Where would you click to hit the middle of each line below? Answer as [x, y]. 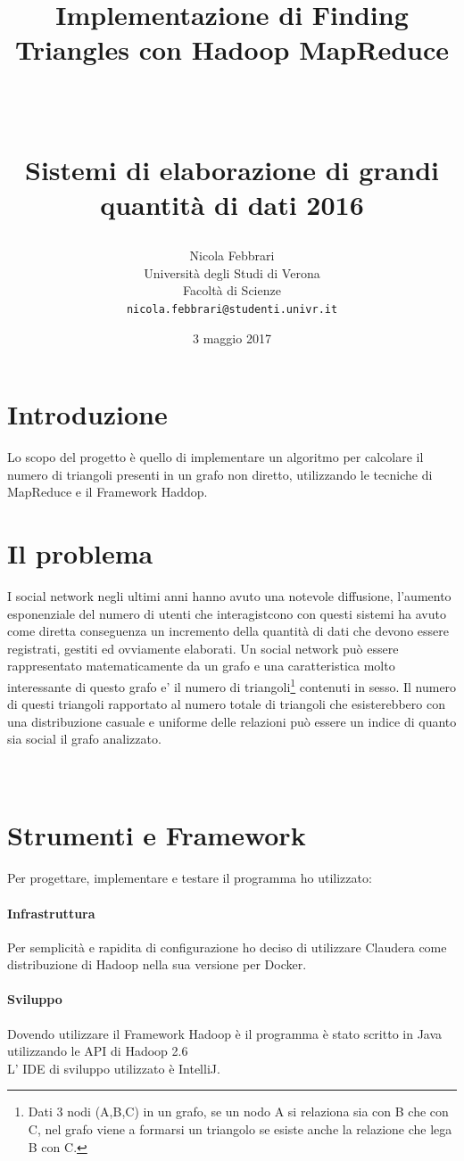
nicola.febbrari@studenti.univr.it [232, 309]
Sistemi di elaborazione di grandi [232, 169]
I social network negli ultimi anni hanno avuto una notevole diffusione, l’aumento [229, 596]
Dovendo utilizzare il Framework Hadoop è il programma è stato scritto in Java [225, 1033]
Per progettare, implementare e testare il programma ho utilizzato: [190, 878]
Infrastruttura [51, 913]
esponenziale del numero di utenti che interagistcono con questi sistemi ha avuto [227, 613]
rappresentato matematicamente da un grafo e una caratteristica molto [201, 666]
